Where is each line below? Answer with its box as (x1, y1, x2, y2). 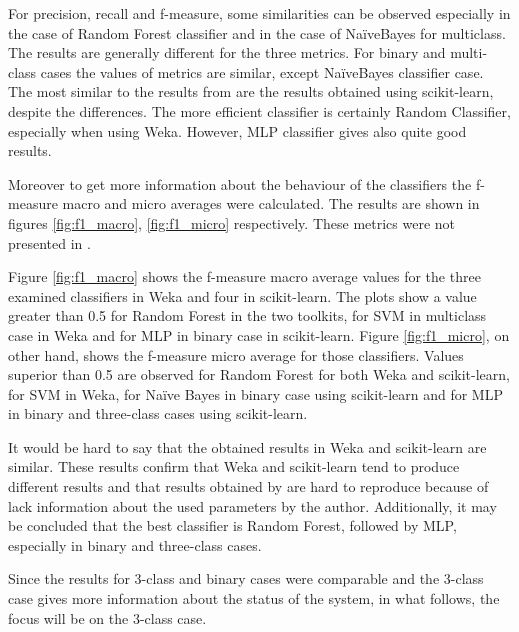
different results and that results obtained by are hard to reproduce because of (8, 476, 489, 497)
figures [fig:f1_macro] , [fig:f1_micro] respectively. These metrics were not (8, 212, 456, 233)
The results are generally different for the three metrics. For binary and (8, 42, 446, 63)
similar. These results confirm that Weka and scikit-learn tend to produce (8, 456, 460, 477)
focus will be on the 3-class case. (8, 607, 207, 628)
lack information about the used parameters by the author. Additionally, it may (8, 495, 497, 516)
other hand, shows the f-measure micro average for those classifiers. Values (8, 344, 464, 365)
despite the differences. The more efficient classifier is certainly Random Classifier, (8, 100, 511, 121)
